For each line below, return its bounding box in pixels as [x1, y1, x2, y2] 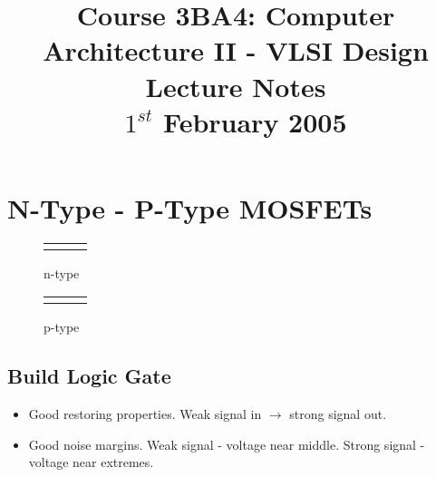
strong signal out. [289, 404, 387, 423]
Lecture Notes [145, 67, 326, 104]
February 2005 [163, 102, 347, 140]
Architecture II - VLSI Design [43, 32, 429, 69]
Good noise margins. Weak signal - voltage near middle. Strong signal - [28, 434, 425, 453]
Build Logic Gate [7, 362, 171, 390]
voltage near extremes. [28, 453, 154, 472]
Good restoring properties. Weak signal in [28, 404, 262, 423]
